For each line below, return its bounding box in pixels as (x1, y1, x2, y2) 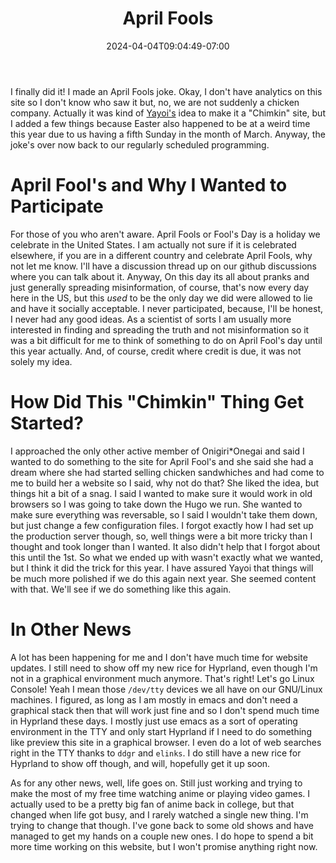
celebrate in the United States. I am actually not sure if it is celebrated (10, 238, 297, 251)
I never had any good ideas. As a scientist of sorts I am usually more (10, 313, 292, 325)
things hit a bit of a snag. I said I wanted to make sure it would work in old (10, 487, 313, 499)
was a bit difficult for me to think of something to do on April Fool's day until (10, 334, 323, 346)
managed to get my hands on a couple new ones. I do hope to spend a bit (10, 830, 314, 842)
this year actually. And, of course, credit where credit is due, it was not (10, 345, 302, 357)
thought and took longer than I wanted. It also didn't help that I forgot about (10, 540, 321, 552)
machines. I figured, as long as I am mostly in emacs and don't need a (10, 693, 298, 706)
